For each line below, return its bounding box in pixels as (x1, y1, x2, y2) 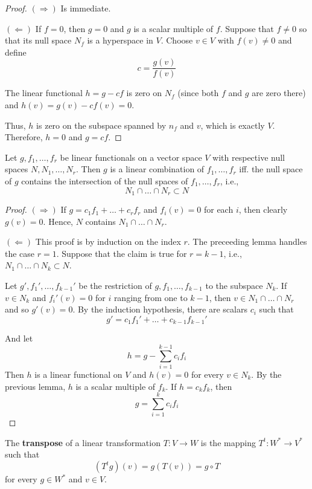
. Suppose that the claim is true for (56, 247, 187, 259)
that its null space (5, 34, 72, 47)
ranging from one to (113, 291, 188, 303)
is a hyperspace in (87, 34, 153, 47)
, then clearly (238, 203, 288, 216)
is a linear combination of (110, 163, 205, 175)
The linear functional (5, 86, 83, 99)
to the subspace (205, 279, 263, 292)
